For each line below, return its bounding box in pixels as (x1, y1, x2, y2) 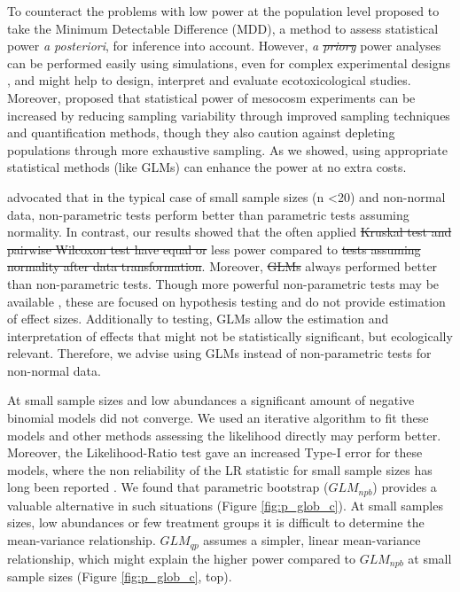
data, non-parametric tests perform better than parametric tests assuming (7, 205, 409, 223)
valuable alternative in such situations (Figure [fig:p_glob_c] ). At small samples (7, 495, 443, 514)
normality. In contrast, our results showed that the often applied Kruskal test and (7, 222, 452, 241)
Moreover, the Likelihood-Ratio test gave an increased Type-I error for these (7, 443, 423, 462)
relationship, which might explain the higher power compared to (7, 549, 356, 567)
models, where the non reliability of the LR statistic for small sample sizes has (7, 460, 433, 479)
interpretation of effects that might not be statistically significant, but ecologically (7, 326, 453, 345)
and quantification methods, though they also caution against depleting (7, 123, 395, 142)
